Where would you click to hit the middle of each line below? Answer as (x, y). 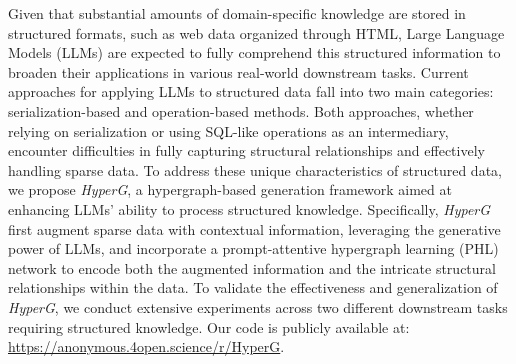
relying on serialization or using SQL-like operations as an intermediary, (228, 130)
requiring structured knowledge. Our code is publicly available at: (209, 326)
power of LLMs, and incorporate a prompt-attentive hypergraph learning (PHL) (253, 248)
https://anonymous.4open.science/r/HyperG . (146, 346)
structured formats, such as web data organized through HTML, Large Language (256, 32)
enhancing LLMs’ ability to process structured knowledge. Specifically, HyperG (249, 208)
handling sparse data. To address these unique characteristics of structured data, (255, 169)
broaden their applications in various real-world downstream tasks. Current (238, 71)
